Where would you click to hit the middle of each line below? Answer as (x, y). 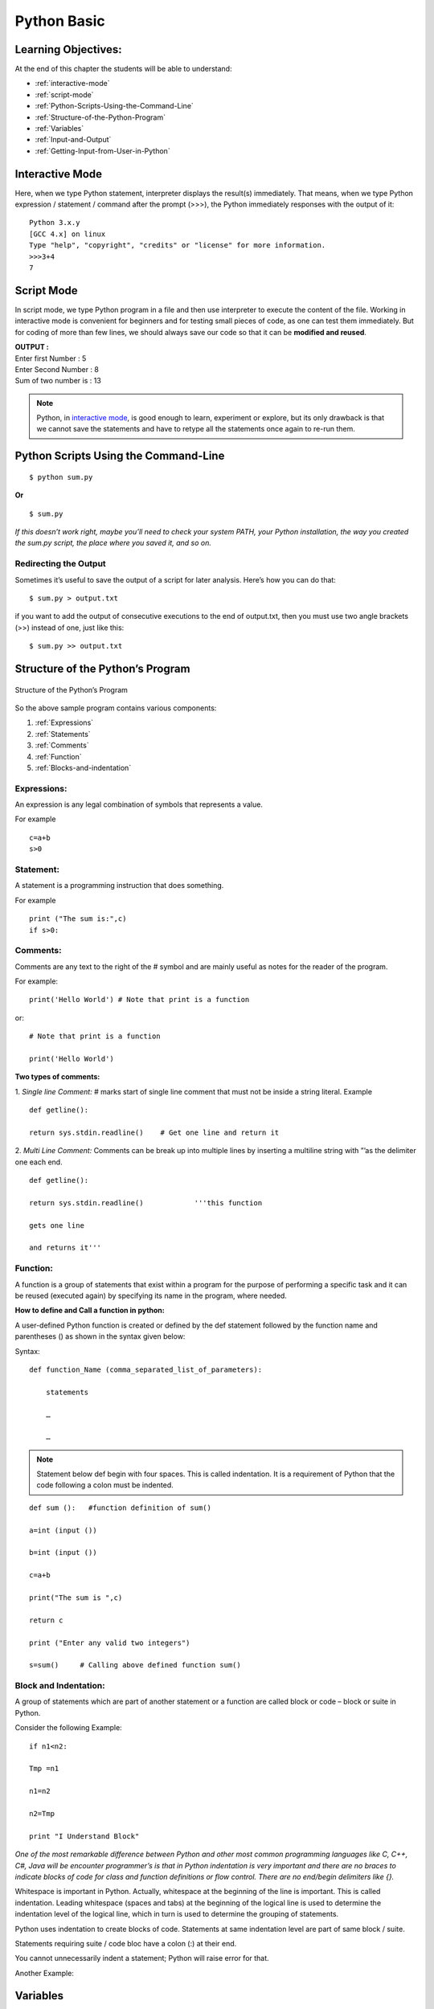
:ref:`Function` (58, 756)
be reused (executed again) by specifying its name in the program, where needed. (151, 1295)
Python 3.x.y (55, 223)
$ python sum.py (61, 477)
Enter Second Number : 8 (57, 369)
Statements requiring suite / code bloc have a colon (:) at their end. (126, 1943)
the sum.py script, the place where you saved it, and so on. (113, 543)
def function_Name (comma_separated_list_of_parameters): (146, 1369)
